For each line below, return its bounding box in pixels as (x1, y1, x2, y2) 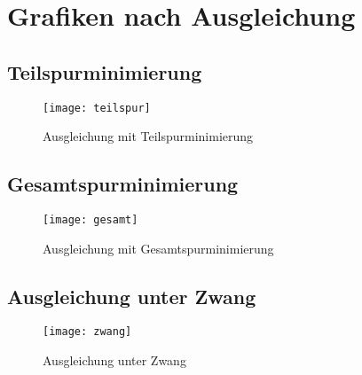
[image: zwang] (43, 325, 132, 339)
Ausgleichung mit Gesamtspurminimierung (43, 238, 274, 257)
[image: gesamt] (43, 214, 138, 227)
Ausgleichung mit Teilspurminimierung (43, 127, 254, 145)
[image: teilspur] (43, 101, 151, 114)
